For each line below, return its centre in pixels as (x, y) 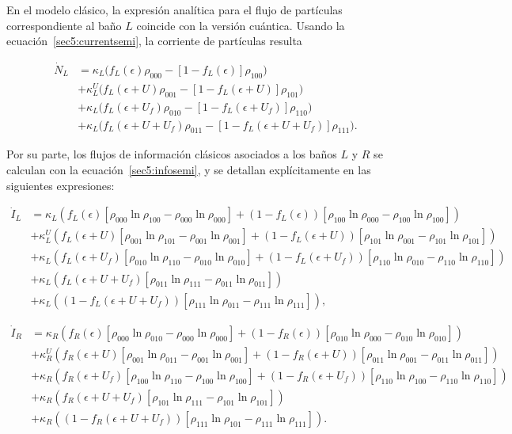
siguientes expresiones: (61, 185)
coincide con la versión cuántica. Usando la (241, 25)
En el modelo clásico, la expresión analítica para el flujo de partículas (174, 10)
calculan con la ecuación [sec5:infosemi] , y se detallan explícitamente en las (189, 169)
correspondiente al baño (64, 25)
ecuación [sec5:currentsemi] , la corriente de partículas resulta (154, 41)
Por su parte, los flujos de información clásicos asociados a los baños (172, 154)
